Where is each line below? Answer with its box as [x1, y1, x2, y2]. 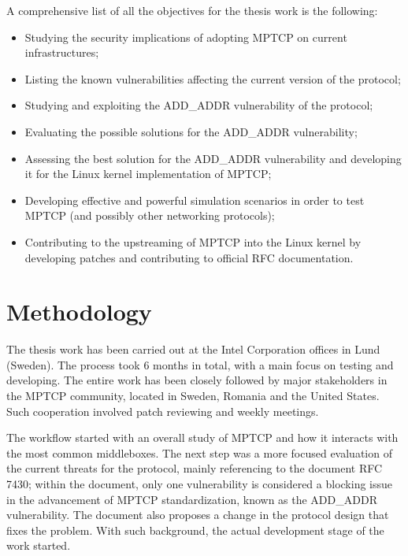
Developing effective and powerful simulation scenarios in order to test [24, 191, 365, 208]
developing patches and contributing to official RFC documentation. [24, 249, 354, 265]
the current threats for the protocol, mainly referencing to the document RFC [6, 460, 383, 476]
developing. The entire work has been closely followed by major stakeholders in [6, 372, 388, 388]
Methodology [6, 295, 152, 328]
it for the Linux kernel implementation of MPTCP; [24, 165, 272, 182]
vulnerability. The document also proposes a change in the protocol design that [6, 506, 389, 523]
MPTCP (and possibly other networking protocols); [24, 207, 275, 224]
